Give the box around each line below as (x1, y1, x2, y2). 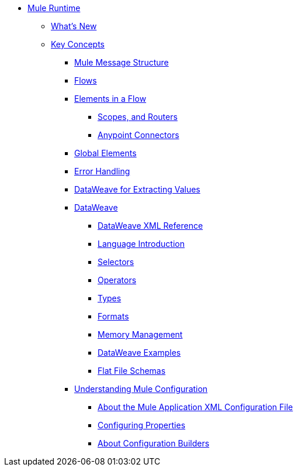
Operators (98, 275, 137, 285)
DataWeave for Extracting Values (74, 184, 200, 194)
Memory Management (98, 329, 183, 339)
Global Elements (74, 148, 137, 158)
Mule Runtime (27, 3, 81, 13)
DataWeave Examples (98, 348, 181, 357)
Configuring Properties (98, 420, 186, 430)
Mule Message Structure (74, 57, 169, 67)
